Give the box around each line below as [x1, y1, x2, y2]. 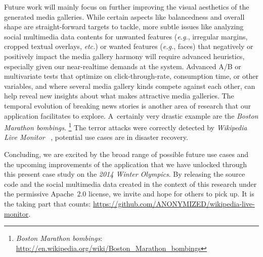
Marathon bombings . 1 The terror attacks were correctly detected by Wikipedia [4, 121, 247, 132]
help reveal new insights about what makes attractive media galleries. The [4, 90, 234, 101]
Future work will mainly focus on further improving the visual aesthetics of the [4, 2, 249, 12]
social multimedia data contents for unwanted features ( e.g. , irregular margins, [4, 31, 248, 41]
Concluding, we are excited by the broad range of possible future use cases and [4, 148, 249, 159]
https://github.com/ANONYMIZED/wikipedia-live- [93, 198, 255, 209]
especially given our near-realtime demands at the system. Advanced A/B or [4, 61, 241, 71]
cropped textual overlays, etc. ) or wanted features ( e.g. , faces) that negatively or [4, 41, 253, 52]
